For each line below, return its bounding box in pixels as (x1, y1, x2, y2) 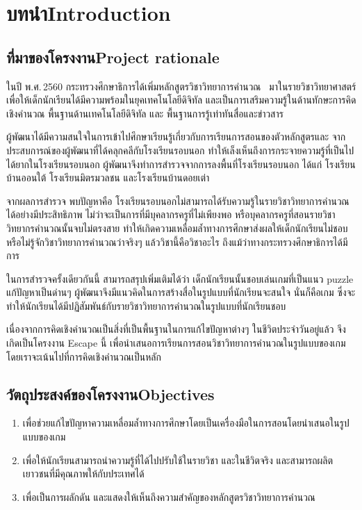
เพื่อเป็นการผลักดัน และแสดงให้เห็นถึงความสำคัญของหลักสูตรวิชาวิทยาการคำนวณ (22, 489, 315, 504)
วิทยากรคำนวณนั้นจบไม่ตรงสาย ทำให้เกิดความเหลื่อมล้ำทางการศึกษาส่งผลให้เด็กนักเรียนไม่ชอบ (6, 220, 348, 235)
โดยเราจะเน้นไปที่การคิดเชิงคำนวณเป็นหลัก (6, 349, 161, 363)
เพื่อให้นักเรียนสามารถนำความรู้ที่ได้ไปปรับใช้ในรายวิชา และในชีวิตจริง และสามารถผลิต (22, 452, 334, 467)
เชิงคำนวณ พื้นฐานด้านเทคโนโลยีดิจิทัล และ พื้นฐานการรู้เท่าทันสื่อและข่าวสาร (6, 106, 283, 120)
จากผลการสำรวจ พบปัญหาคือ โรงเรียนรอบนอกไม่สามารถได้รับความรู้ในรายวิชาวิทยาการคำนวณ (6, 193, 349, 208)
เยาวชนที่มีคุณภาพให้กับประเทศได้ (22, 466, 145, 481)
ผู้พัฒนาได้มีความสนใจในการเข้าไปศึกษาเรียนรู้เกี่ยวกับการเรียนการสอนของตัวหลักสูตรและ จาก (6, 129, 346, 144)
